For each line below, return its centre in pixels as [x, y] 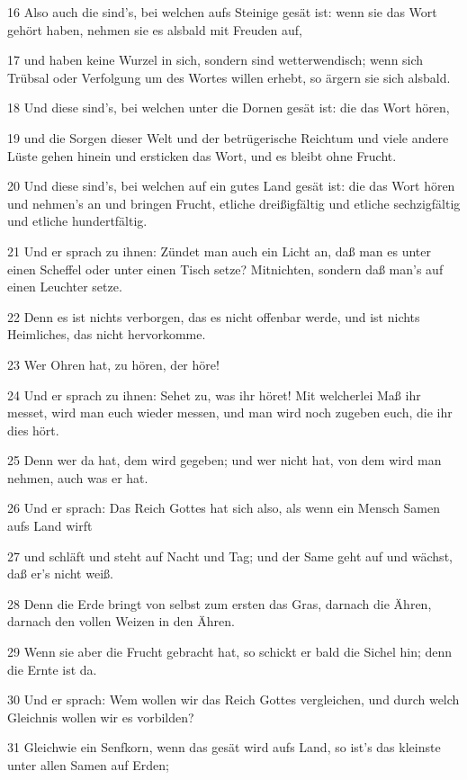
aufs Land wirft [50, 526]
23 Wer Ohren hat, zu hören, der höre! [113, 364]
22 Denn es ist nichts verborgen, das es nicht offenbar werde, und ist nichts [214, 316]
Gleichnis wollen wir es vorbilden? [101, 717]
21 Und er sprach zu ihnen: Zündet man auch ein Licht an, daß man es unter [220, 251]
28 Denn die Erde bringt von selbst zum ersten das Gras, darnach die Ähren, [220, 603]
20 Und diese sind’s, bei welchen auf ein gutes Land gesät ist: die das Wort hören [231, 186]
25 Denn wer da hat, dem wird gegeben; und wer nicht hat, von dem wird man [225, 460]
